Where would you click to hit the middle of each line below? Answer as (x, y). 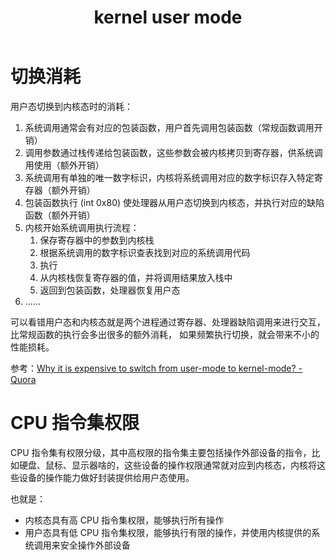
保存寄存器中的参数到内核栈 (97, 240)
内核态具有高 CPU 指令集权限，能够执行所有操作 (124, 520)
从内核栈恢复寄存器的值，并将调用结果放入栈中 (136, 277)
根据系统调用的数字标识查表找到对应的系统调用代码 (145, 252)
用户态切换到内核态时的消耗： (71, 106)
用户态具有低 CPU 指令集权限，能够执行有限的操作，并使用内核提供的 (168, 532)
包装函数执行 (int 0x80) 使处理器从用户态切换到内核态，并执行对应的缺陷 (174, 202)
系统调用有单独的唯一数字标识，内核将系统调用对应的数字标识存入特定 (169, 177)
